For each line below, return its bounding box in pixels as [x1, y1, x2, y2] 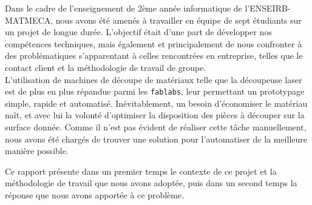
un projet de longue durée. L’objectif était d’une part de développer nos [5, 25, 272, 38]
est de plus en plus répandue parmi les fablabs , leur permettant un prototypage [5, 85, 305, 98]
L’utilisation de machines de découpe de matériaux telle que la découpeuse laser [5, 73, 302, 86]
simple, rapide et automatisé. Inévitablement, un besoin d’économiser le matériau [5, 96, 308, 109]
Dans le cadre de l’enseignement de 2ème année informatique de [5, 2, 242, 14]
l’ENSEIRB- [245, 2, 291, 14]
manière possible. [5, 144, 69, 157]
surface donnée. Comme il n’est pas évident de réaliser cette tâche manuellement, [5, 121, 307, 133]
